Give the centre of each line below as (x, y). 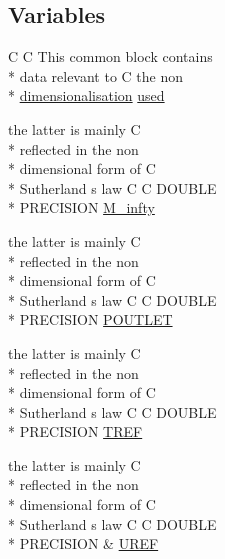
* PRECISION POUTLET (90, 319)
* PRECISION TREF (75, 431)
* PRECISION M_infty (81, 207)
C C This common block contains (110, 56)
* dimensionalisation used (86, 95)
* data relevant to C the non (96, 75)
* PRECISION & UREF (83, 543)
